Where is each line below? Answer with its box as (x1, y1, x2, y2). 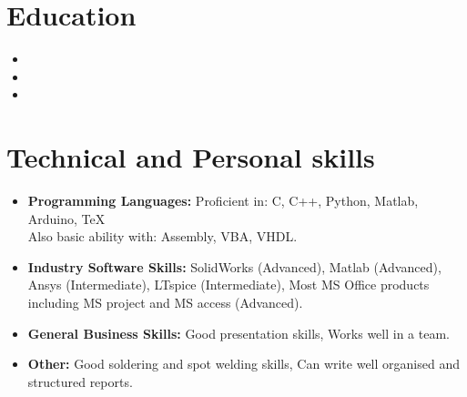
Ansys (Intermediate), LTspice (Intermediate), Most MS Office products (27, 275, 430, 294)
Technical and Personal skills (6, 138, 375, 176)
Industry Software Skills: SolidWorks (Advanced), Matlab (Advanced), (27, 257, 442, 276)
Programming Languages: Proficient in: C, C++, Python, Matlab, (27, 191, 419, 210)
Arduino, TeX (27, 209, 106, 228)
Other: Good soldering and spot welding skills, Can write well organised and (27, 354, 460, 373)
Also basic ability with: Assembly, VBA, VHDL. (27, 227, 298, 246)
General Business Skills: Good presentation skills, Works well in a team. (27, 323, 450, 342)
